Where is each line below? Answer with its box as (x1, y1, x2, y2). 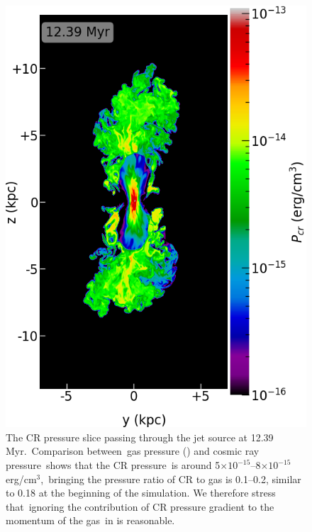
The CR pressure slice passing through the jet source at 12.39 (6, 429, 274, 444)
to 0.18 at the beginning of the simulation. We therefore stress (6, 485, 276, 500)
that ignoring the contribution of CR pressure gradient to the (6, 499, 274, 514)
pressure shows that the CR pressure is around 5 (6, 458, 221, 472)
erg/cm (6, 471, 37, 486)
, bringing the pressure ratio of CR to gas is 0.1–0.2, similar (40, 471, 301, 486)
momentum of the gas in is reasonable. (6, 513, 175, 528)
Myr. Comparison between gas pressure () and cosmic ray (6, 443, 260, 458)
